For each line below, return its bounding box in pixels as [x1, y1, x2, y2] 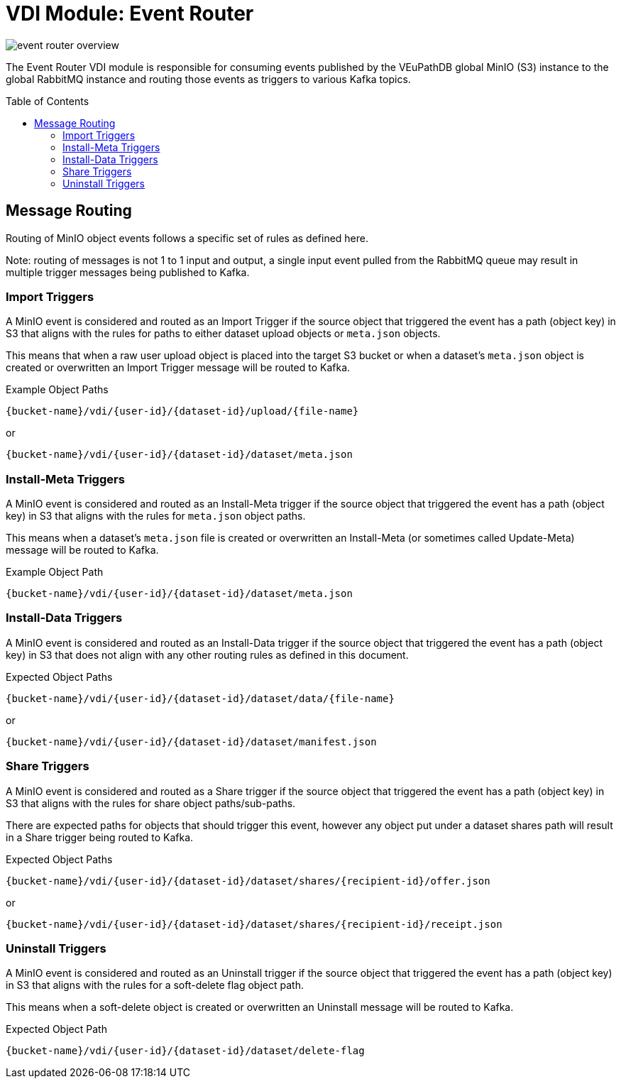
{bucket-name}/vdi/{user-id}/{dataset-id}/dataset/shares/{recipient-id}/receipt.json [6, 918, 502, 930]
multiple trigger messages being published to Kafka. [6, 265, 250, 278]
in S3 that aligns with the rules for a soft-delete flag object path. [6, 979, 304, 992]
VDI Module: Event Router [6, 1, 254, 26]
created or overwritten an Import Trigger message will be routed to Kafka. [6, 361, 351, 374]
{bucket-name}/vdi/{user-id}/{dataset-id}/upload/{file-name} [6, 405, 359, 417]
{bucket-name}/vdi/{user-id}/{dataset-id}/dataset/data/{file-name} [6, 692, 395, 704]
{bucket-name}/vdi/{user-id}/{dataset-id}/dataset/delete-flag [6, 1045, 365, 1057]
